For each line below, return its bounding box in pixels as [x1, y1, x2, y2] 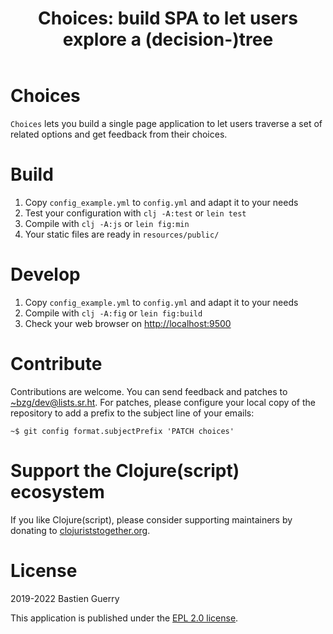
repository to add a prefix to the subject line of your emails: [10, 407, 255, 419]
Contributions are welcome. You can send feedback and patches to [10, 385, 288, 397]
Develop [10, 263, 81, 286]
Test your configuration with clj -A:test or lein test [24, 207, 247, 219]
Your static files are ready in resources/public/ [24, 228, 220, 240]
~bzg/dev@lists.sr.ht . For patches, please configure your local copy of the [10, 396, 316, 408]
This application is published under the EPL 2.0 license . [10, 612, 239, 624]
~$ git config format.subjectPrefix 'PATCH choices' [10, 426, 235, 436]
